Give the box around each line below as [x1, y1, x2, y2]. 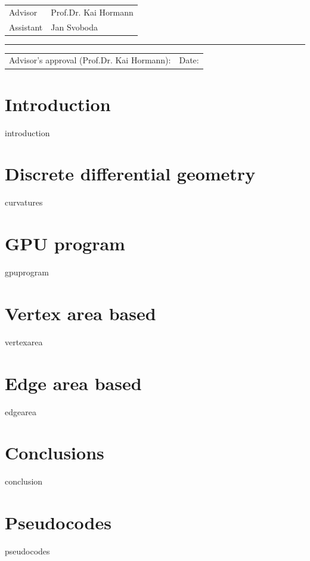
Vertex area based [5, 301, 156, 325]
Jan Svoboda [51, 20, 98, 33]
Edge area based [5, 370, 142, 395]
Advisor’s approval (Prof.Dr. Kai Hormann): [9, 54, 171, 66]
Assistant [9, 20, 43, 33]
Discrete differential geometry [5, 161, 256, 186]
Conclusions [5, 440, 104, 465]
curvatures [5, 196, 43, 209]
